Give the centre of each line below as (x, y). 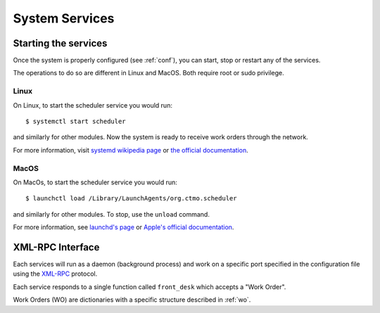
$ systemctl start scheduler (76, 121)
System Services (64, 18)
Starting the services (60, 43)
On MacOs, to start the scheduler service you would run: (95, 182)
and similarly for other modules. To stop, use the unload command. (112, 214)
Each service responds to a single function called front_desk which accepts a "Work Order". (150, 287)
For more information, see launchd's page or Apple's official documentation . (123, 227)
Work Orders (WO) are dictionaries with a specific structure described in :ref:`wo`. (132, 300)
